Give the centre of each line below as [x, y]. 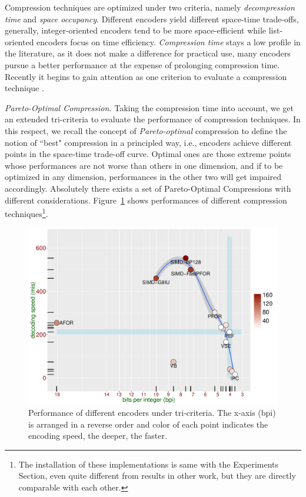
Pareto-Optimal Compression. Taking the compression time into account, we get [149, 107]
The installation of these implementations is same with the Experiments [149, 464]
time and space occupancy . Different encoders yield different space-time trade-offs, [152, 19]
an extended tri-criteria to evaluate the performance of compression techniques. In [153, 119]
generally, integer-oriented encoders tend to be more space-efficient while [136, 30]
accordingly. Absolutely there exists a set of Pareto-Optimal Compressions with [148, 188]
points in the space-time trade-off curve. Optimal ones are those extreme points [148, 154]
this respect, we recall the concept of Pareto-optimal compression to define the [146, 130]
